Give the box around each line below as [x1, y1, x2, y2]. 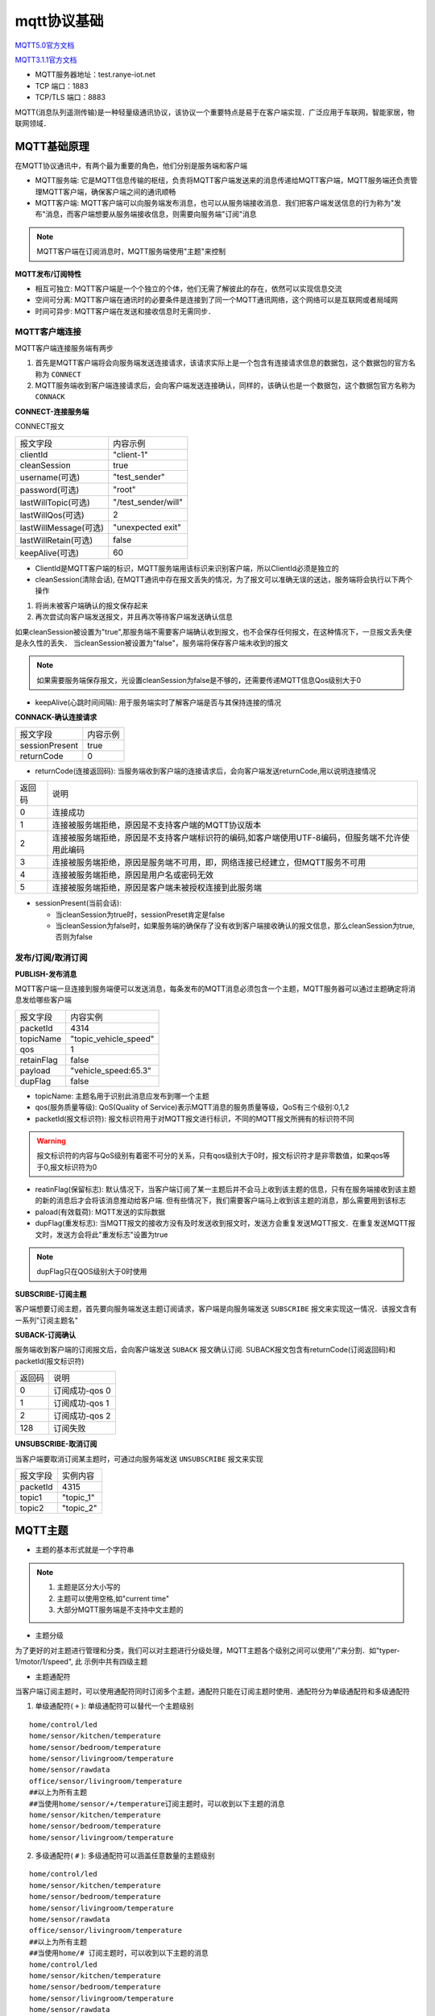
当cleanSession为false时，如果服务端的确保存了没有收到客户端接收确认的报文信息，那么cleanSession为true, [55, 921, 415, 931]
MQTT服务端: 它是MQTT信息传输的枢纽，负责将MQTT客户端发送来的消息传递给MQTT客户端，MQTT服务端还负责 [35, 176, 411, 185]
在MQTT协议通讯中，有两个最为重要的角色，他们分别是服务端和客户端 [14, 160, 248, 170]
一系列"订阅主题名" [14, 1315, 79, 1325]
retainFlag [19, 1054, 58, 1065]
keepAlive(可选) [19, 547, 80, 558]
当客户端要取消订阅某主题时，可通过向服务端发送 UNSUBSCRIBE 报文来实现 [14, 1454, 263, 1464]
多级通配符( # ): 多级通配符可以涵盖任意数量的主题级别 [35, 1851, 215, 1860]
